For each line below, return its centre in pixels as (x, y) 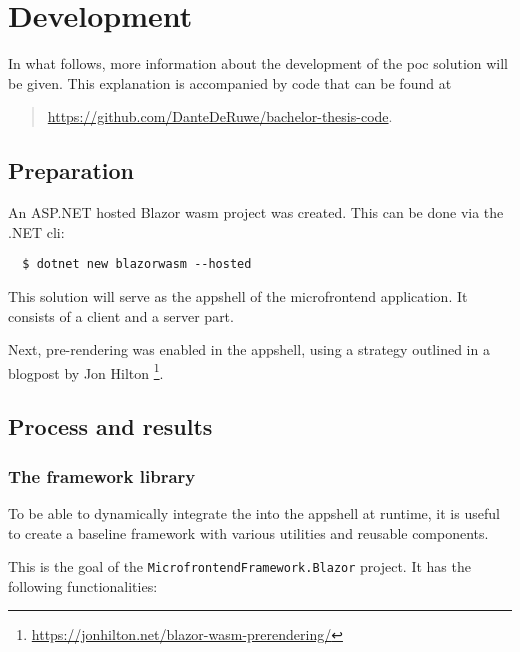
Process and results (110, 426)
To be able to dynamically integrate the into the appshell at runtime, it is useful (254, 512)
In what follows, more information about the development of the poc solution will (258, 63)
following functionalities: (83, 585)
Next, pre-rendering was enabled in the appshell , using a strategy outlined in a (249, 349)
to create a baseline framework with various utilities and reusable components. (248, 532)
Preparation (71, 170)
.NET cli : (36, 231)
